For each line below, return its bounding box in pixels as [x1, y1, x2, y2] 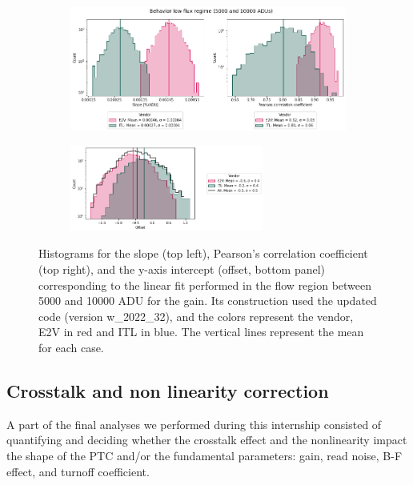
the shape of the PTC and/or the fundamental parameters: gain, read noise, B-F [6, 447, 403, 463]
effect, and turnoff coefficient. [6, 463, 150, 479]
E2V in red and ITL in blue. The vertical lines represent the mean [38, 323, 364, 340]
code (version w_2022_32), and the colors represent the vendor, [38, 307, 354, 324]
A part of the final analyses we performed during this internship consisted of [6, 415, 382, 432]
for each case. [38, 339, 104, 355]
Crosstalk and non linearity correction [6, 378, 329, 403]
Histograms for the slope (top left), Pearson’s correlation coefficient [38, 245, 368, 262]
